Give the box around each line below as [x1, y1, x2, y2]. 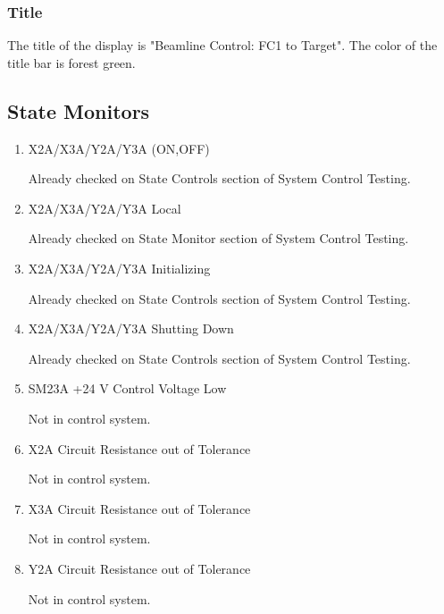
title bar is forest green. [7, 53, 136, 71]
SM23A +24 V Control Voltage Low [28, 379, 227, 398]
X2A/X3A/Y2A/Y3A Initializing [28, 258, 211, 277]
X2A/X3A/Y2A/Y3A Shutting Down [28, 319, 234, 338]
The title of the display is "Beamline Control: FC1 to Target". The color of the [7, 36, 438, 55]
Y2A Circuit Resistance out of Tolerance [28, 559, 251, 577]
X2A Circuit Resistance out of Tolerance [28, 439, 251, 458]
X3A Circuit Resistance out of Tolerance [28, 499, 251, 517]
